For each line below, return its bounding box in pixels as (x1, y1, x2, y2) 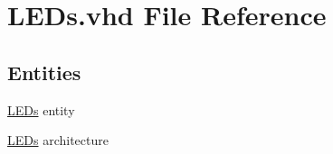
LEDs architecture (7, 131, 109, 149)
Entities (7, 58, 81, 86)
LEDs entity (7, 100, 75, 119)
